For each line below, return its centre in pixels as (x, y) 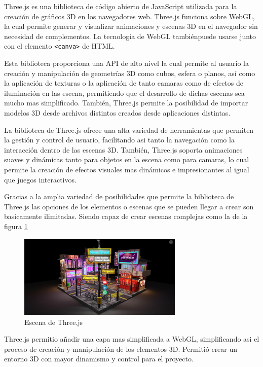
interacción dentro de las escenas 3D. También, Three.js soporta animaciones (123, 149)
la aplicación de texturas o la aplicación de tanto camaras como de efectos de (124, 83)
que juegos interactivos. (40, 179)
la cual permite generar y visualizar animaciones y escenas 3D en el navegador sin (131, 26)
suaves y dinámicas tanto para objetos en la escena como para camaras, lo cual (127, 159)
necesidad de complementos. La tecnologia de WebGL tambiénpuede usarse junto (130, 36)
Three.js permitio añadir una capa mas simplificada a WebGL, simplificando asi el (132, 339)
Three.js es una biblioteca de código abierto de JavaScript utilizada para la (121, 6)
